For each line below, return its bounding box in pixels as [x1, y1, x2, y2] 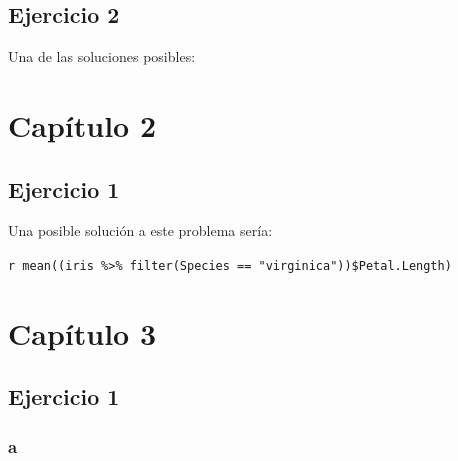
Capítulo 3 [8, 312, 157, 353]
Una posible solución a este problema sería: [8, 220, 273, 241]
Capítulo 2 [8, 104, 157, 145]
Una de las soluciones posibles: [8, 46, 196, 67]
